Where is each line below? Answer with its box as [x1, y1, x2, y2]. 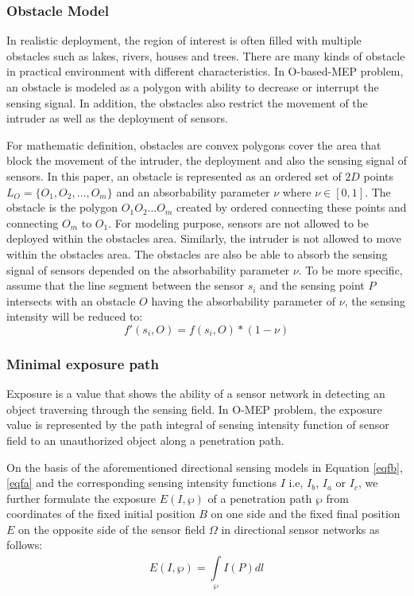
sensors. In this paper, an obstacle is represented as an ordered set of [6, 167, 342, 184]
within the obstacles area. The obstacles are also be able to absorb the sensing [6, 245, 388, 262]
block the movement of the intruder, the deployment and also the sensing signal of [6, 152, 407, 169]
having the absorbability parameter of [151, 292, 336, 309]
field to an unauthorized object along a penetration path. [6, 431, 284, 448]
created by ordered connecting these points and [176, 199, 407, 216]
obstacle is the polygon [6, 199, 118, 216]
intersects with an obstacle [6, 292, 136, 309]
